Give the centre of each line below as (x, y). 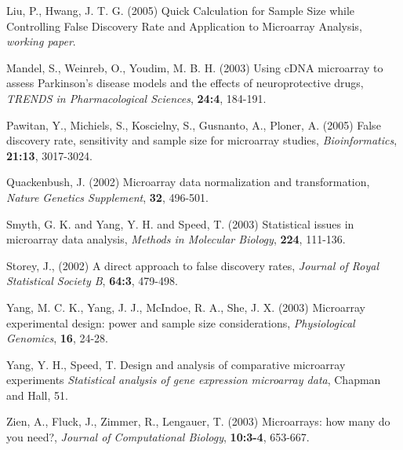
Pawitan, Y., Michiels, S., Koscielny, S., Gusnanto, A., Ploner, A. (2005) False (194, 124)
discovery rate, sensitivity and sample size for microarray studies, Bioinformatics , (202, 140)
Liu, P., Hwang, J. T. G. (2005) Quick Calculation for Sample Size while (181, 10)
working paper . (41, 41)
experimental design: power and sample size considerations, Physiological (181, 322)
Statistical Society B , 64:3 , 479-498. (92, 281)
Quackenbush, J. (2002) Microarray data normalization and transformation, (188, 182)
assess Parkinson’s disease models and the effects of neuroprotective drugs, (185, 83)
